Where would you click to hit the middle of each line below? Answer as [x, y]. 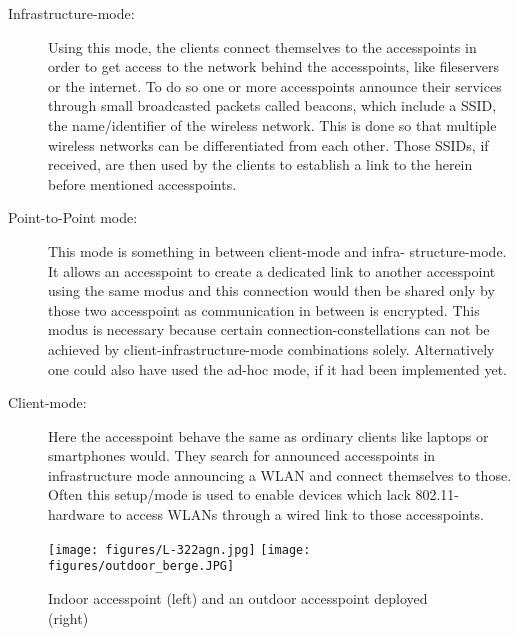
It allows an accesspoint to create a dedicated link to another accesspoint [272, 270]
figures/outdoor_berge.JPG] [141, 566]
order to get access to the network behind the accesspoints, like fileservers [273, 66]
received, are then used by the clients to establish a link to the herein [260, 164]
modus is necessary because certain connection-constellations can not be [269, 329]
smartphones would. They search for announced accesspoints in [242, 455]
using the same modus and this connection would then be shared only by [271, 290]
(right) [68, 617]
